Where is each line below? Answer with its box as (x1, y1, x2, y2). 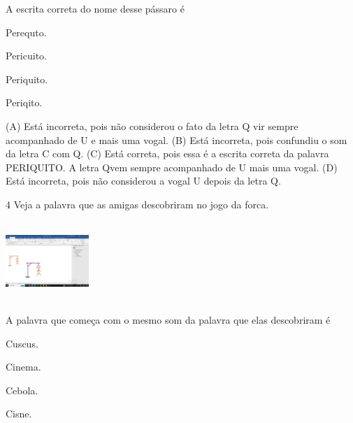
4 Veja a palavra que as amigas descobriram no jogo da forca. (6, 196, 269, 211)
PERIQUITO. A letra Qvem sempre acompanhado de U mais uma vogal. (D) (6, 159, 338, 174)
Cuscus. (6, 336, 38, 350)
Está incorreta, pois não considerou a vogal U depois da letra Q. (6, 173, 281, 188)
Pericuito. (6, 48, 47, 63)
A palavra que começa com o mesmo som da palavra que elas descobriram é (6, 312, 331, 327)
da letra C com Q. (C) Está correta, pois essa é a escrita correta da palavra (6, 146, 329, 161)
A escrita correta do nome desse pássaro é (6, 1, 185, 15)
